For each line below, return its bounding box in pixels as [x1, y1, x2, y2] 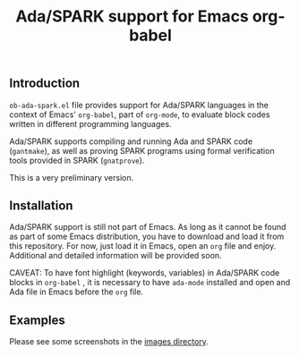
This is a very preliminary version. [9, 172, 134, 182]
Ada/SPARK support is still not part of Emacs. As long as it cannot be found [9, 222, 286, 233]
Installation [9, 199, 73, 213]
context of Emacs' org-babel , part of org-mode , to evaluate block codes [9, 109, 270, 120]
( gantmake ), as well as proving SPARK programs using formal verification [9, 145, 275, 156]
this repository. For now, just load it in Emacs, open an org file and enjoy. [9, 241, 277, 251]
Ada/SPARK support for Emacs [15, 6, 249, 27]
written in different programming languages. [9, 118, 172, 129]
